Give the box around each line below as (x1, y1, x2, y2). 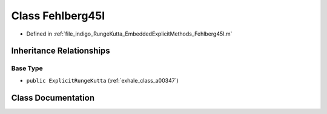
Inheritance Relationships (11, 46, 110, 56)
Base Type (11, 64, 43, 72)
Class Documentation (11, 92, 95, 103)
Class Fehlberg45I (11, 9, 105, 22)
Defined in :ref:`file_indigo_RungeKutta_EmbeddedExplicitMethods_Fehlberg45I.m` (26, 30, 233, 37)
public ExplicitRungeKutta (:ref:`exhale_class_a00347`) (26, 77, 179, 84)
